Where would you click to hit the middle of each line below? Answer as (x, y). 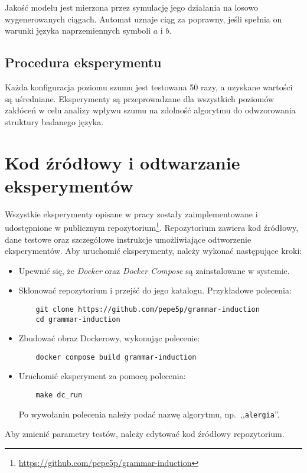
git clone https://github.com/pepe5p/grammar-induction (148, 309)
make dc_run (59, 395)
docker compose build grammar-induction (116, 357)
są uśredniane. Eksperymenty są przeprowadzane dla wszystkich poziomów (140, 98)
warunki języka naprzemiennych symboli (78, 30)
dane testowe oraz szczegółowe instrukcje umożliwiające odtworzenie (128, 239)
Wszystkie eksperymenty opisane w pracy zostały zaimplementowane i (131, 213)
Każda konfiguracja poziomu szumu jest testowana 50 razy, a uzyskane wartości (149, 87)
